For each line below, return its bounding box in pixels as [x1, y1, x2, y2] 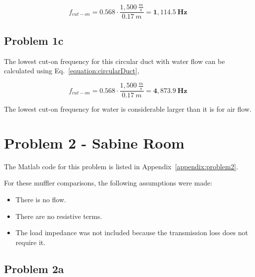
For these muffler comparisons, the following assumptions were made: [4, 178, 213, 188]
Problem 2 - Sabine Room [4, 132, 185, 153]
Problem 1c [4, 32, 64, 48]
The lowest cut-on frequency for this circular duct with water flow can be [4, 56, 225, 66]
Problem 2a [4, 261, 64, 276]
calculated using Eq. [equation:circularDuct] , [4, 65, 139, 76]
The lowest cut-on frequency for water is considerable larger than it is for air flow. [4, 104, 252, 114]
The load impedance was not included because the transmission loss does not [15, 227, 248, 238]
